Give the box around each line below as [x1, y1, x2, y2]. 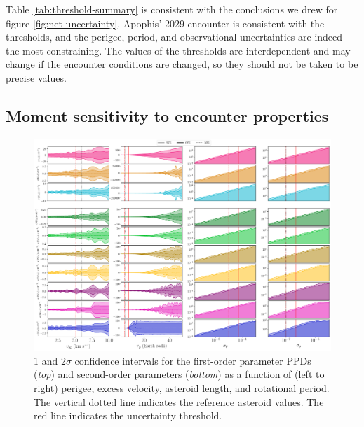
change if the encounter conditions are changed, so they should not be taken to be [6, 57, 358, 71]
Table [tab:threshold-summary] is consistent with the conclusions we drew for [6, 2, 338, 16]
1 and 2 [34, 353, 66, 367]
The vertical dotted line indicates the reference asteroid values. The [34, 394, 324, 409]
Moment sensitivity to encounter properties [6, 104, 329, 126]
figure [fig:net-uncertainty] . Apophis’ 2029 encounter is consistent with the [6, 15, 325, 30]
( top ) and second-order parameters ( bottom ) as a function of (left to [34, 367, 325, 381]
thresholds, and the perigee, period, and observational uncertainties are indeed [6, 29, 343, 44]
